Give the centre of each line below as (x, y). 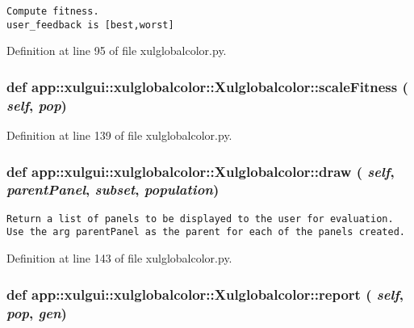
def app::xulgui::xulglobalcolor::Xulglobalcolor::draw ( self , (201, 171)
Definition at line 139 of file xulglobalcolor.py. (119, 135)
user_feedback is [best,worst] (90, 25)
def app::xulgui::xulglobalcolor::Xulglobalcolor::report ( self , (205, 294)
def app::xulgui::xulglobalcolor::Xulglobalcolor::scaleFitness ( (207, 86)
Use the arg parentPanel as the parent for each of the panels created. (206, 232)
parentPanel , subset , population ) (113, 189)
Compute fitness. (53, 11)
